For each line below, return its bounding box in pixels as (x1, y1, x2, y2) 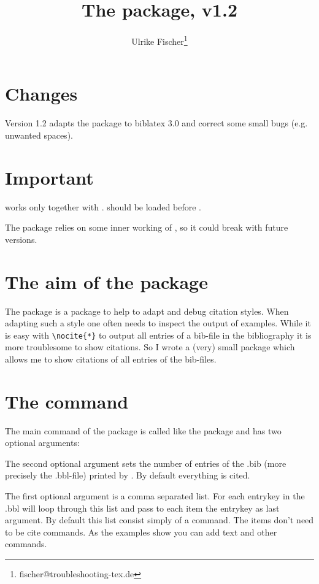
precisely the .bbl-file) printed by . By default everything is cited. (5, 469, 250, 482)
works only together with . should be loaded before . (5, 200, 201, 213)
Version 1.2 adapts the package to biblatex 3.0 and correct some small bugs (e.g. (5, 117, 308, 129)
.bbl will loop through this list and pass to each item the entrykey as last (5, 501, 280, 514)
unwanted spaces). (5, 128, 73, 141)
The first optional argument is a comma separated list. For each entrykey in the (5, 490, 305, 502)
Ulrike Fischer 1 (131, 33, 188, 47)
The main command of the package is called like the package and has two (5, 424, 282, 437)
